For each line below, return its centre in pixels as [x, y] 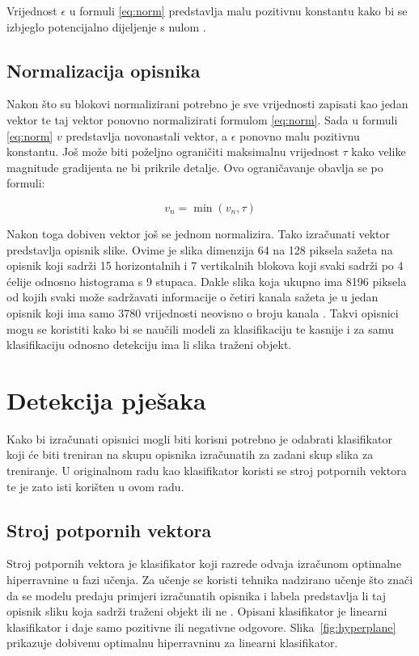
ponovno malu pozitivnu [300, 135]
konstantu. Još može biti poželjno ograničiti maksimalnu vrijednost [173, 151]
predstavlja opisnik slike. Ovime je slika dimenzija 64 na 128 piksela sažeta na [200, 249]
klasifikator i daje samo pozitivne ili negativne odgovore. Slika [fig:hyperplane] [201, 627]
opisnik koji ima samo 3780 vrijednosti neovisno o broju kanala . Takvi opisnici [203, 312]
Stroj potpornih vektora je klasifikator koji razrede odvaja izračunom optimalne [204, 563]
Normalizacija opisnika [104, 70]
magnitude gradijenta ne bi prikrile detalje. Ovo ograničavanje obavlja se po [195, 167]
